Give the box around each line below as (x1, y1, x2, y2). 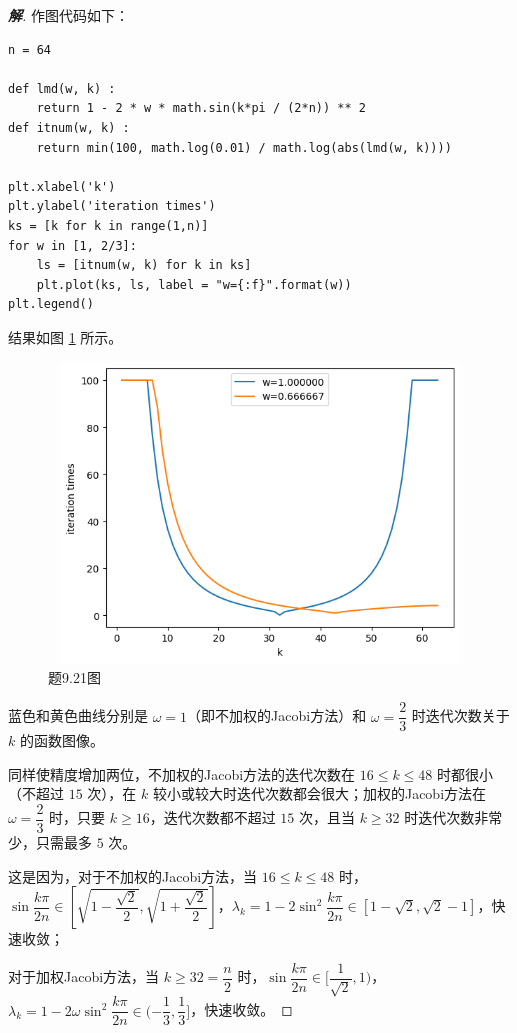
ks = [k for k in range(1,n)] (8, 218, 209, 233)
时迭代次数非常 (404, 807, 503, 828)
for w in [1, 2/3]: (8, 238, 137, 253)
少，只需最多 (8, 831, 92, 852)
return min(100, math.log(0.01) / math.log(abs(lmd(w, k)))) (36, 140, 452, 155)
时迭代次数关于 (411, 705, 510, 726)
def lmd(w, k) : (8, 81, 116, 96)
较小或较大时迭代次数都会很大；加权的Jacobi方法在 (152, 783, 487, 804)
